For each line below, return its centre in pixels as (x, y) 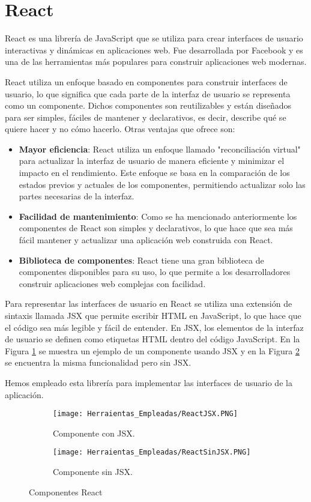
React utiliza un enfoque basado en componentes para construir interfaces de (146, 81)
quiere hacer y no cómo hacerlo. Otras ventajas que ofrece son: (120, 129)
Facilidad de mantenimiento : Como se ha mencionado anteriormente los (158, 216)
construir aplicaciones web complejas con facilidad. (112, 283)
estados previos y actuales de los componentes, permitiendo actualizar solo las (162, 184)
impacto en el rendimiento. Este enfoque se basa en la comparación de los (154, 173)
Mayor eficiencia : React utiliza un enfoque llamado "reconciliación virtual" (160, 149)
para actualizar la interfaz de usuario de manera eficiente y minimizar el (152, 161)
